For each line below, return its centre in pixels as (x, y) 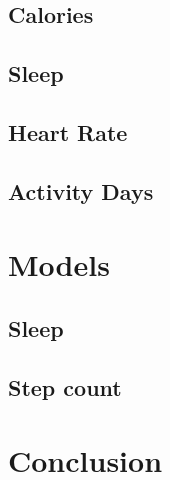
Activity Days (81, 190)
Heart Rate (68, 131)
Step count (65, 386)
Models (59, 264)
